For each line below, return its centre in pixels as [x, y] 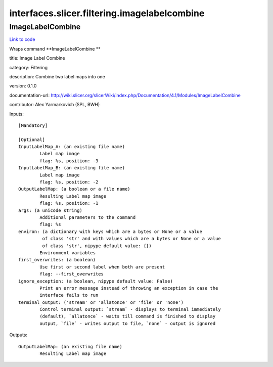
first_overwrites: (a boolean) [57, 260]
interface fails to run [69, 295]
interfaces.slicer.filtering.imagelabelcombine [107, 13]
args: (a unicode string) [51, 210]
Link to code [22, 39]
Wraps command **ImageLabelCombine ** [55, 49]
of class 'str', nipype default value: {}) [97, 246]
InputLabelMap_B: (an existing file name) [72, 168]
